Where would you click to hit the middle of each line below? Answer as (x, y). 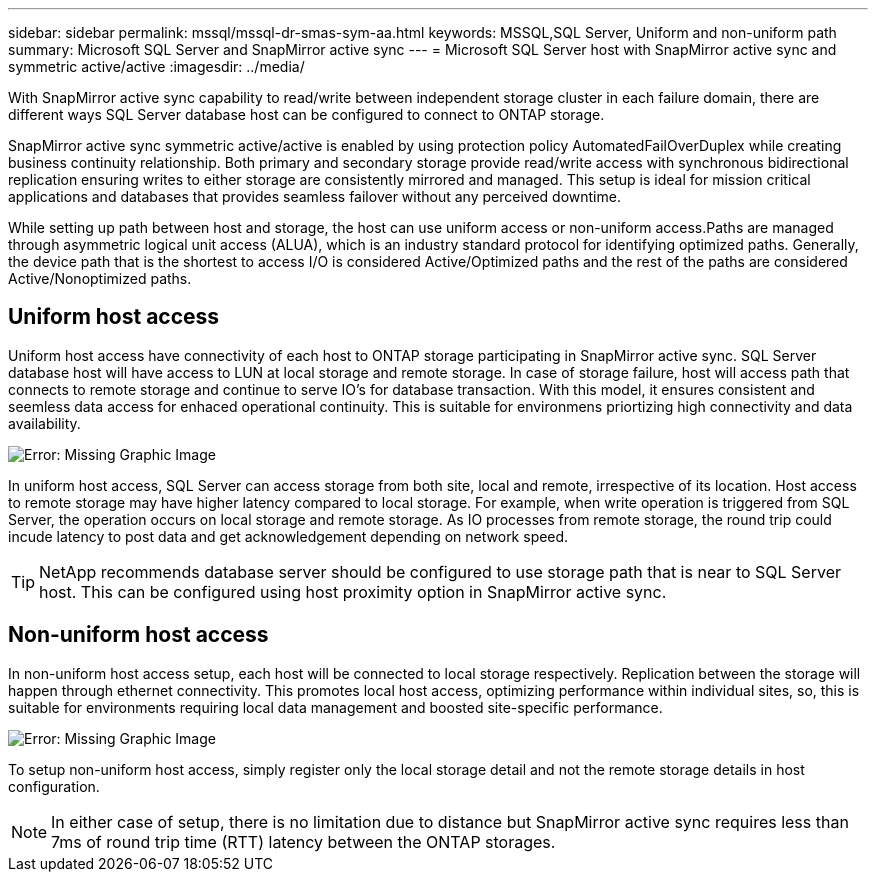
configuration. (54, 786)
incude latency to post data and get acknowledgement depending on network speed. (288, 536)
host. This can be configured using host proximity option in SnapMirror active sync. (353, 591)
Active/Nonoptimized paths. (100, 278)
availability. (44, 423)
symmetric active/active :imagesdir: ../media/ (156, 66)
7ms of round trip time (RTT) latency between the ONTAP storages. (303, 841)
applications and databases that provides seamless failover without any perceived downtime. (314, 196)
